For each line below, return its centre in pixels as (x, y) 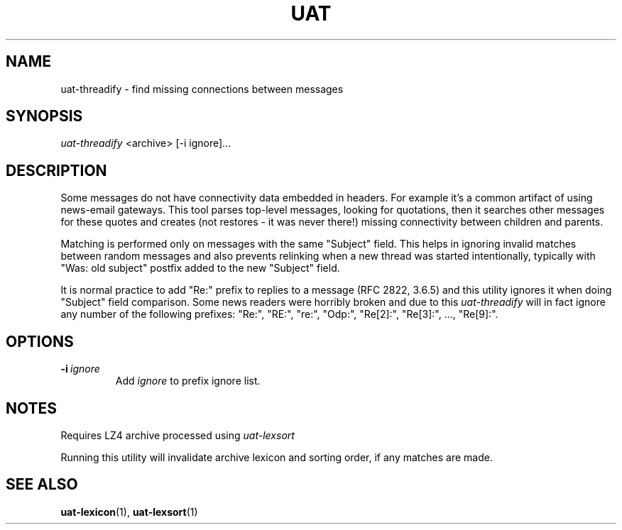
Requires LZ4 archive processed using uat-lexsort (178, 435)
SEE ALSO (42, 485)
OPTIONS (40, 341)
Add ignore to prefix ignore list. (188, 381)
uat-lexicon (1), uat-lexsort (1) (129, 512)
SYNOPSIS (44, 116)
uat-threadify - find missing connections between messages (202, 89)
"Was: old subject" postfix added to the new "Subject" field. (200, 268)
